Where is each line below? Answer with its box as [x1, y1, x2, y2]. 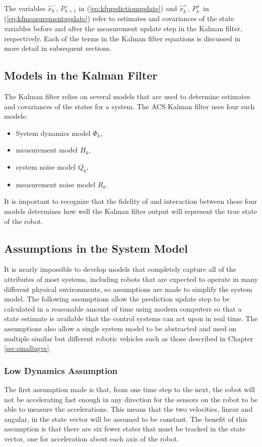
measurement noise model [16, 179, 96, 189]
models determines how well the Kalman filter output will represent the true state [4, 205, 257, 216]
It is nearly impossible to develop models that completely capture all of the [4, 264, 236, 274]
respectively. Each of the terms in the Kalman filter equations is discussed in [4, 33, 241, 43]
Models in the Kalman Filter [4, 67, 158, 83]
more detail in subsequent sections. [4, 43, 112, 53]
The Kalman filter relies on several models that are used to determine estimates [4, 91, 250, 102]
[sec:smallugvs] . [4, 343, 51, 353]
